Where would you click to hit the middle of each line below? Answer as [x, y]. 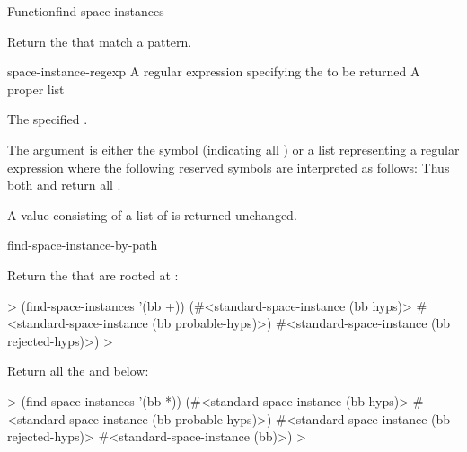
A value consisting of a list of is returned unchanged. [152, 214]
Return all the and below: [78, 371]
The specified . [48, 119]
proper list [36, 89]
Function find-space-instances [86, 11]
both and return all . [64, 185]
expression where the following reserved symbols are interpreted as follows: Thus [229, 167]
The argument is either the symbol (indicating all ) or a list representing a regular [233, 149]
